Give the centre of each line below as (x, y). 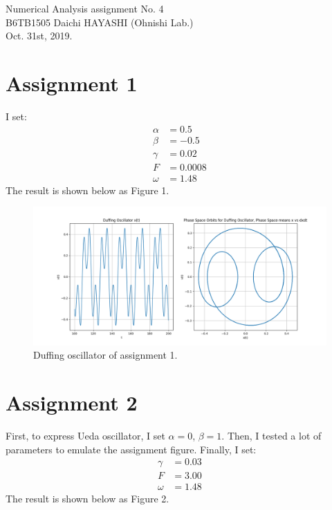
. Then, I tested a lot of (271, 435)
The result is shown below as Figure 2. (87, 499)
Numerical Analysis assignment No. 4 (85, 8)
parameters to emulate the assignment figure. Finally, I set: (131, 449)
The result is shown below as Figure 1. (87, 190)
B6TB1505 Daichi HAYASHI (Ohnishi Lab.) (100, 22)
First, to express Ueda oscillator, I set (85, 435)
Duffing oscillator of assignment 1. (105, 355)
